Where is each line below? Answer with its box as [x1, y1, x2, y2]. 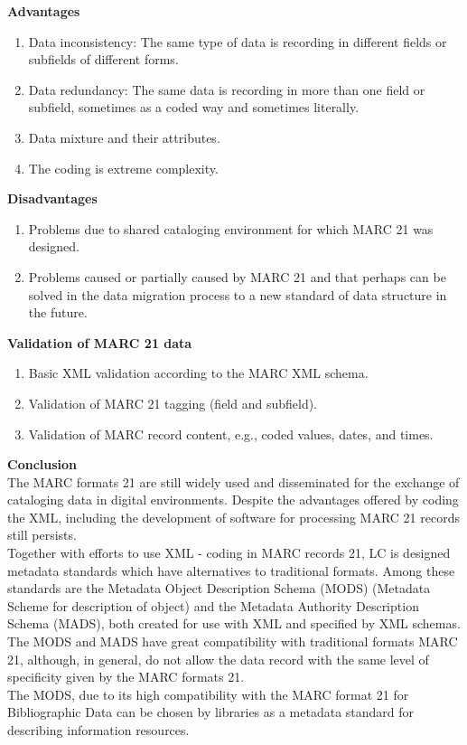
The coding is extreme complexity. [28, 158, 219, 177]
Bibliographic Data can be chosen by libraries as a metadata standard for [7, 703, 415, 721]
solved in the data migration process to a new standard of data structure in [28, 285, 447, 304]
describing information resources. [7, 721, 190, 739]
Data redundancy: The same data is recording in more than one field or [28, 80, 425, 99]
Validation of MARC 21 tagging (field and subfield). [28, 393, 318, 412]
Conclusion [7, 455, 78, 474]
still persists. [7, 525, 77, 544]
